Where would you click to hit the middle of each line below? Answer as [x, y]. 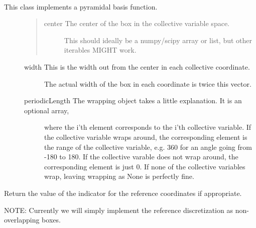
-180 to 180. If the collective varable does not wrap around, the [141, 157]
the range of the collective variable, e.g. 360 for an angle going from [148, 147]
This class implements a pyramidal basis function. [81, 6]
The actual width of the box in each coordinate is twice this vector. [148, 83]
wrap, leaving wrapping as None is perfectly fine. [119, 176]
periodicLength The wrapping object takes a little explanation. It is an [133, 100]
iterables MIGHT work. [100, 50]
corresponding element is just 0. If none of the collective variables [145, 166]
